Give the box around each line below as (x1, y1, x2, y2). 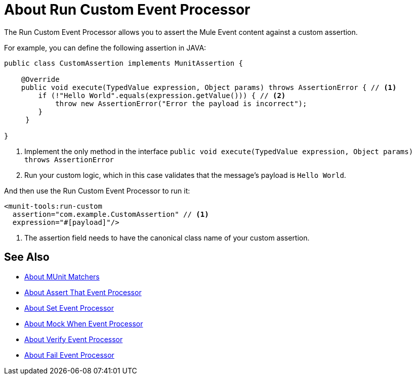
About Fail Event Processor (24, 350, 114, 359)
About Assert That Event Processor (24, 288, 142, 297)
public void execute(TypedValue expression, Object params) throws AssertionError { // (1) (21, 83, 397, 91)
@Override (21, 75, 60, 83)
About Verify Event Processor (24, 335, 123, 344)
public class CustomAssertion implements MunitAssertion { (4, 59, 243, 67)
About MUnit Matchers (24, 272, 100, 281)
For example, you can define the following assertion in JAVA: (4, 43, 206, 52)
